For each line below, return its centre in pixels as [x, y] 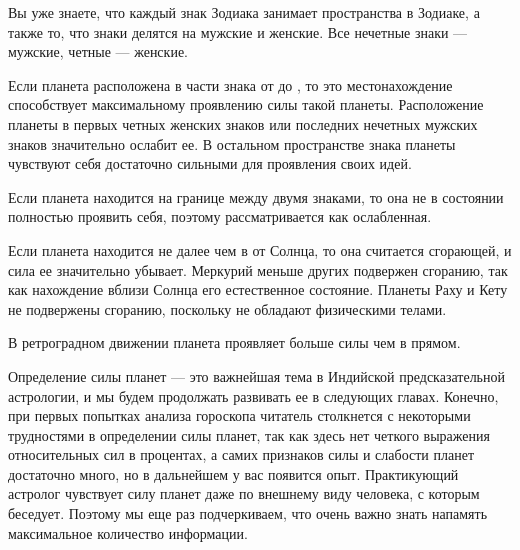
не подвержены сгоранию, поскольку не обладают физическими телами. [227, 308]
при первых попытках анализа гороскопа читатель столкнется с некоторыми [239, 415]
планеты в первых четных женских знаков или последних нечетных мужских [243, 123]
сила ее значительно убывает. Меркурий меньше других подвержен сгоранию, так [258, 269]
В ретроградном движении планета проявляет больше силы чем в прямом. [234, 342]
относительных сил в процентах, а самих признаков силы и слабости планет [241, 454]
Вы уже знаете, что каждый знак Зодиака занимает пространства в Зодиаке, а [244, 12]
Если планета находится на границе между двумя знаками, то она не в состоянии [256, 196]
